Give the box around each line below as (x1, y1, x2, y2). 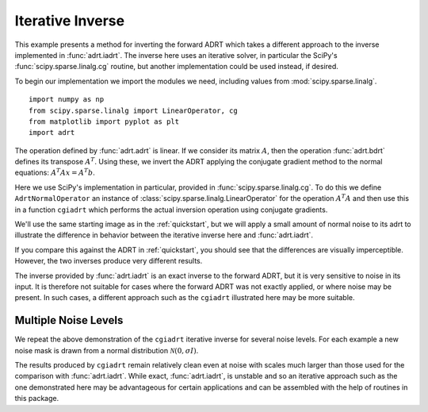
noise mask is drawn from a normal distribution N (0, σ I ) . (14, 345, 199, 355)
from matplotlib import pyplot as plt (29, 117, 180, 126)
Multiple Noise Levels (14, 314, 124, 327)
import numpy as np (29, 95, 105, 104)
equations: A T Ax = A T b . (14, 167, 95, 178)
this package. (14, 394, 59, 403)
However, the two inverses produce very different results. (14, 256, 203, 266)
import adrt (29, 128, 75, 137)
